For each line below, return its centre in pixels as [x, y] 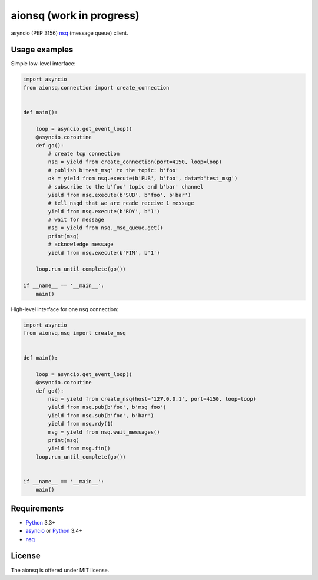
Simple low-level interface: [43, 64]
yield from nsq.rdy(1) [81, 424]
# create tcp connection [84, 154]
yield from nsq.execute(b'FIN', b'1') [104, 253]
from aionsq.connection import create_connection [96, 88]
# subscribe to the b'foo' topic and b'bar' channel [126, 187]
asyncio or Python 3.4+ [54, 531]
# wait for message [76, 220]
